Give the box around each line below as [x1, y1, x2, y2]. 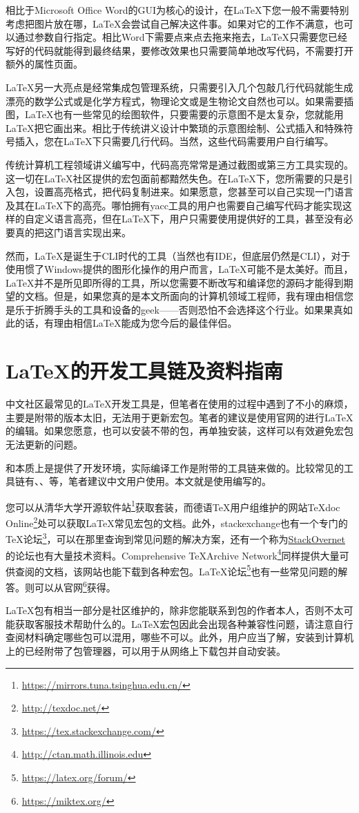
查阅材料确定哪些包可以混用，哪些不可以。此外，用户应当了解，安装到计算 [6, 630, 344, 644]
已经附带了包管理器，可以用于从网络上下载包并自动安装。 [24, 644, 286, 658]
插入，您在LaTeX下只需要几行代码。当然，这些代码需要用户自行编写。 [14, 134, 334, 149]
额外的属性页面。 [6, 57, 83, 71]
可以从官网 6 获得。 [34, 578, 116, 594]
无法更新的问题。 [6, 437, 83, 451]
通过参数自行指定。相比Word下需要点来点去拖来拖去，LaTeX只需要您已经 [14, 30, 347, 44]
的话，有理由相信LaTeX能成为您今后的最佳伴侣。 [14, 316, 237, 330]
